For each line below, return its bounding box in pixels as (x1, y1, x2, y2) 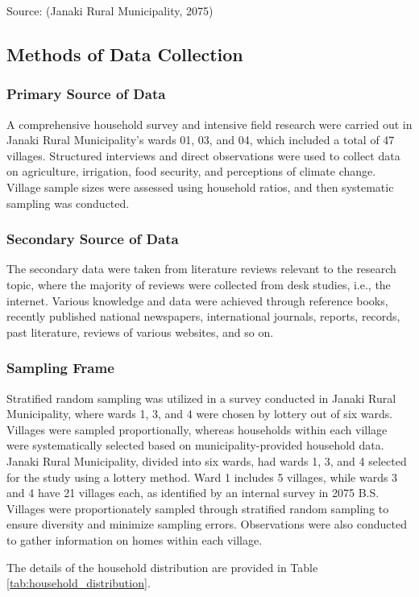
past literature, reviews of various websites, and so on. (6, 323, 274, 340)
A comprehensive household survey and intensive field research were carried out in (6, 115, 413, 132)
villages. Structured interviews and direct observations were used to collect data (6, 147, 400, 164)
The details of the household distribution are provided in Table (6, 558, 318, 575)
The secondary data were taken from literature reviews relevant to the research (6, 260, 396, 277)
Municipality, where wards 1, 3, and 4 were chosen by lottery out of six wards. (6, 405, 393, 422)
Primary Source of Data (6, 84, 166, 104)
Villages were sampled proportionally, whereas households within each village (6, 421, 388, 437)
